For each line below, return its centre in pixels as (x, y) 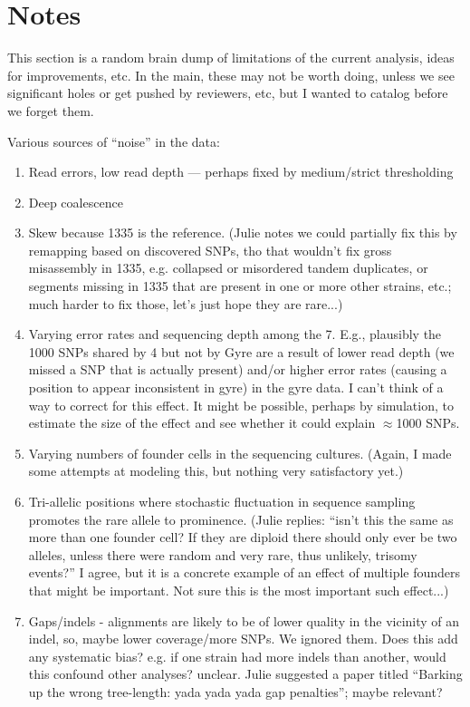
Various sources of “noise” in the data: (114, 141)
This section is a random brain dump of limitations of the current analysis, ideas (231, 58)
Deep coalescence (76, 202)
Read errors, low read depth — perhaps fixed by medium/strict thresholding (241, 172)
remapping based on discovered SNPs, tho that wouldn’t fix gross (210, 250)
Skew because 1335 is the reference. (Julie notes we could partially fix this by (243, 232)
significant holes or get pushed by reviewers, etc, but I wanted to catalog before (228, 93)
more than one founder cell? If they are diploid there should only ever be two (243, 537)
